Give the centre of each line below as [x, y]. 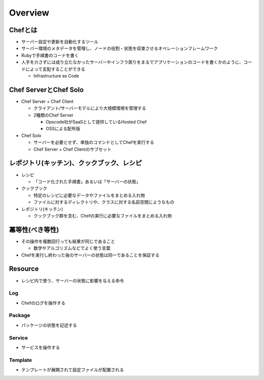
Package [20, 316]
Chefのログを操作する [43, 303]
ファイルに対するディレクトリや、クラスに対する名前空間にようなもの [104, 202]
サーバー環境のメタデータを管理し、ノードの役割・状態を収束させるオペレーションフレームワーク [120, 48]
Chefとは [23, 30]
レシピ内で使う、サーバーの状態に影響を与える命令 [73, 280]
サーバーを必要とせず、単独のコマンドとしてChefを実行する [94, 142]
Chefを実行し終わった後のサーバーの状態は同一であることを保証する [90, 255]
